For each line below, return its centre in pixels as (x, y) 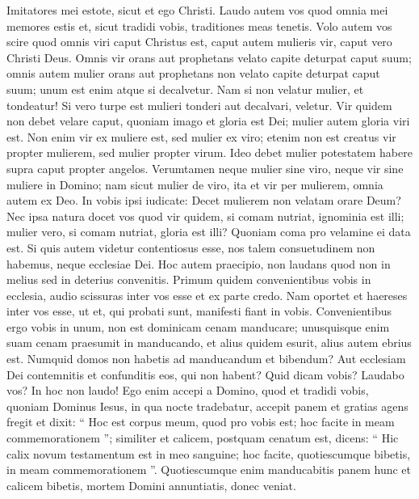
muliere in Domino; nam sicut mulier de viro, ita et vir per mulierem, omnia (195, 184)
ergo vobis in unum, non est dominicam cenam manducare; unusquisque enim (198, 326)
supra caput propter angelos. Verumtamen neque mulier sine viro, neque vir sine (205, 168)
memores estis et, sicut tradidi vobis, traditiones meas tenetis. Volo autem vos (199, 25)
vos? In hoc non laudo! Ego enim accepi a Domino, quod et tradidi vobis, (188, 390)
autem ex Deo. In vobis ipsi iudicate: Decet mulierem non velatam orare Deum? (204, 200)
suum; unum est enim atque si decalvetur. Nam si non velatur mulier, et (185, 89)
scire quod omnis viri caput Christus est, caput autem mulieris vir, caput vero (199, 42)
